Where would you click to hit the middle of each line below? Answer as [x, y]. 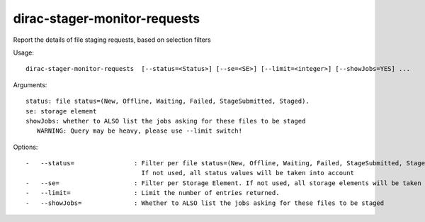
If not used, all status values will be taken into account [248, 173]
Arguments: [30, 84]
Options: [25, 147]
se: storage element [61, 111]
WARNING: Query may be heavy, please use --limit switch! [139, 131]
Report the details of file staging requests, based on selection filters [112, 40]
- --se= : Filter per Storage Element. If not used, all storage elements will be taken [223, 183]
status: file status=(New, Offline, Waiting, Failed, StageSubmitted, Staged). [168, 101]
